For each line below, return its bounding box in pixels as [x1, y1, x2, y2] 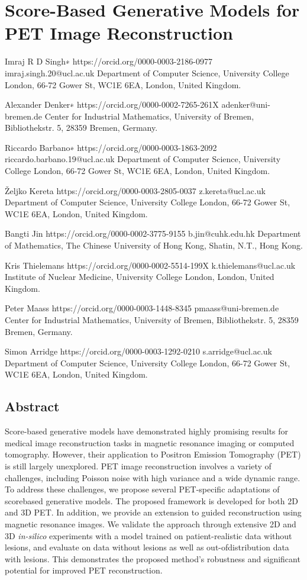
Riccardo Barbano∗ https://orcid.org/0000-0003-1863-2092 [5, 141, 217, 153]
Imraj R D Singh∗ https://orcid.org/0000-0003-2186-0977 [5, 55, 212, 67]
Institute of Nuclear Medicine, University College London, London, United [5, 270, 274, 283]
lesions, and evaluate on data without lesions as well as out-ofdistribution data [5, 541, 289, 553]
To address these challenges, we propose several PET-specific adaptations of [5, 483, 280, 495]
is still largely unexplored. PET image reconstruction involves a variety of [5, 459, 272, 472]
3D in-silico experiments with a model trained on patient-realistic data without [5, 529, 292, 542]
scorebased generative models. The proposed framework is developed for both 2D [5, 494, 298, 507]
